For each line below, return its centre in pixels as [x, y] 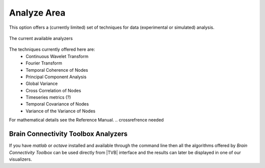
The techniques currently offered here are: [52, 49]
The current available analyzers [41, 38]
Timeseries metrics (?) [48, 97]
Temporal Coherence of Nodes [57, 70]
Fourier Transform [44, 63]
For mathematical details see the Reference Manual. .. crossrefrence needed [86, 120]
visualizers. [20, 159]
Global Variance [42, 84]
